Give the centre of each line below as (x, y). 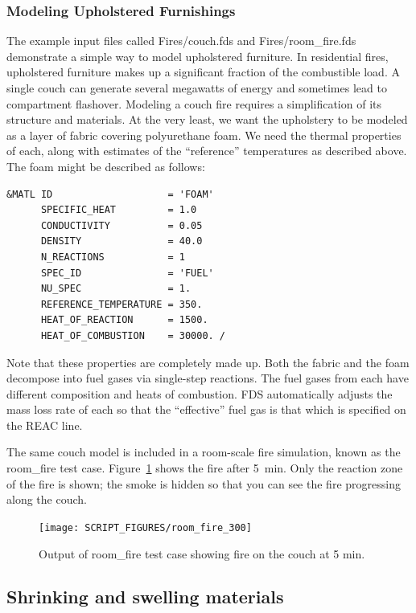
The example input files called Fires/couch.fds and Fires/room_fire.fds (181, 41)
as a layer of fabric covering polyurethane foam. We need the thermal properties (204, 135)
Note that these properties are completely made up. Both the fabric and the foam (208, 362)
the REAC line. (45, 425)
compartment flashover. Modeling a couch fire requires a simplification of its (194, 103)
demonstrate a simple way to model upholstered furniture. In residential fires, (198, 56)
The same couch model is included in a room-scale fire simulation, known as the (204, 452)
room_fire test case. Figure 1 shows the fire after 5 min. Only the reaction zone (205, 468)
